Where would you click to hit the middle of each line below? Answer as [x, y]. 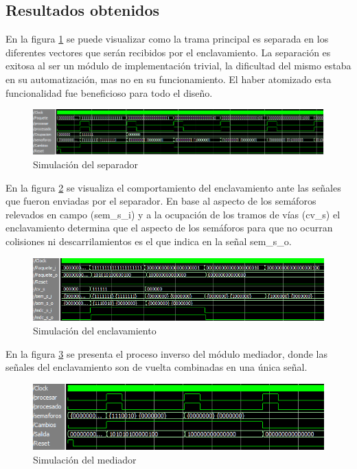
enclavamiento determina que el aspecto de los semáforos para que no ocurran [169, 228]
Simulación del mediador [85, 459]
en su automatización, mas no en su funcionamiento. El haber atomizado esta [169, 79]
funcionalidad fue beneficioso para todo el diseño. [109, 92]
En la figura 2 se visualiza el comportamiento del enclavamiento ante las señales [173, 187]
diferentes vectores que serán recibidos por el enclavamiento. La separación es [168, 52]
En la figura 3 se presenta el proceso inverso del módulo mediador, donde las [166, 353]
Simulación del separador [86, 164]
